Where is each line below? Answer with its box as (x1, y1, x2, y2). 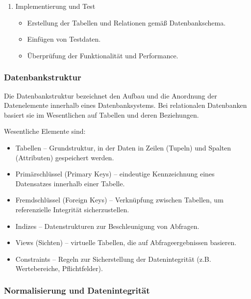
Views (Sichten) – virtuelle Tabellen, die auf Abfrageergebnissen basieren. (15, 237, 237, 248)
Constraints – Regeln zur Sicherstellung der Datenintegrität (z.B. (15, 253, 211, 264)
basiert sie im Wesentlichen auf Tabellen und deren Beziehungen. (4, 109, 199, 120)
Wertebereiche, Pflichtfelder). (15, 263, 103, 274)
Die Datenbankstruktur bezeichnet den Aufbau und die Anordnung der (4, 90, 217, 100)
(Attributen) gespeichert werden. (15, 152, 114, 162)
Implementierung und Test (15, 1, 96, 11)
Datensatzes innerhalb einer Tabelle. (15, 178, 125, 188)
